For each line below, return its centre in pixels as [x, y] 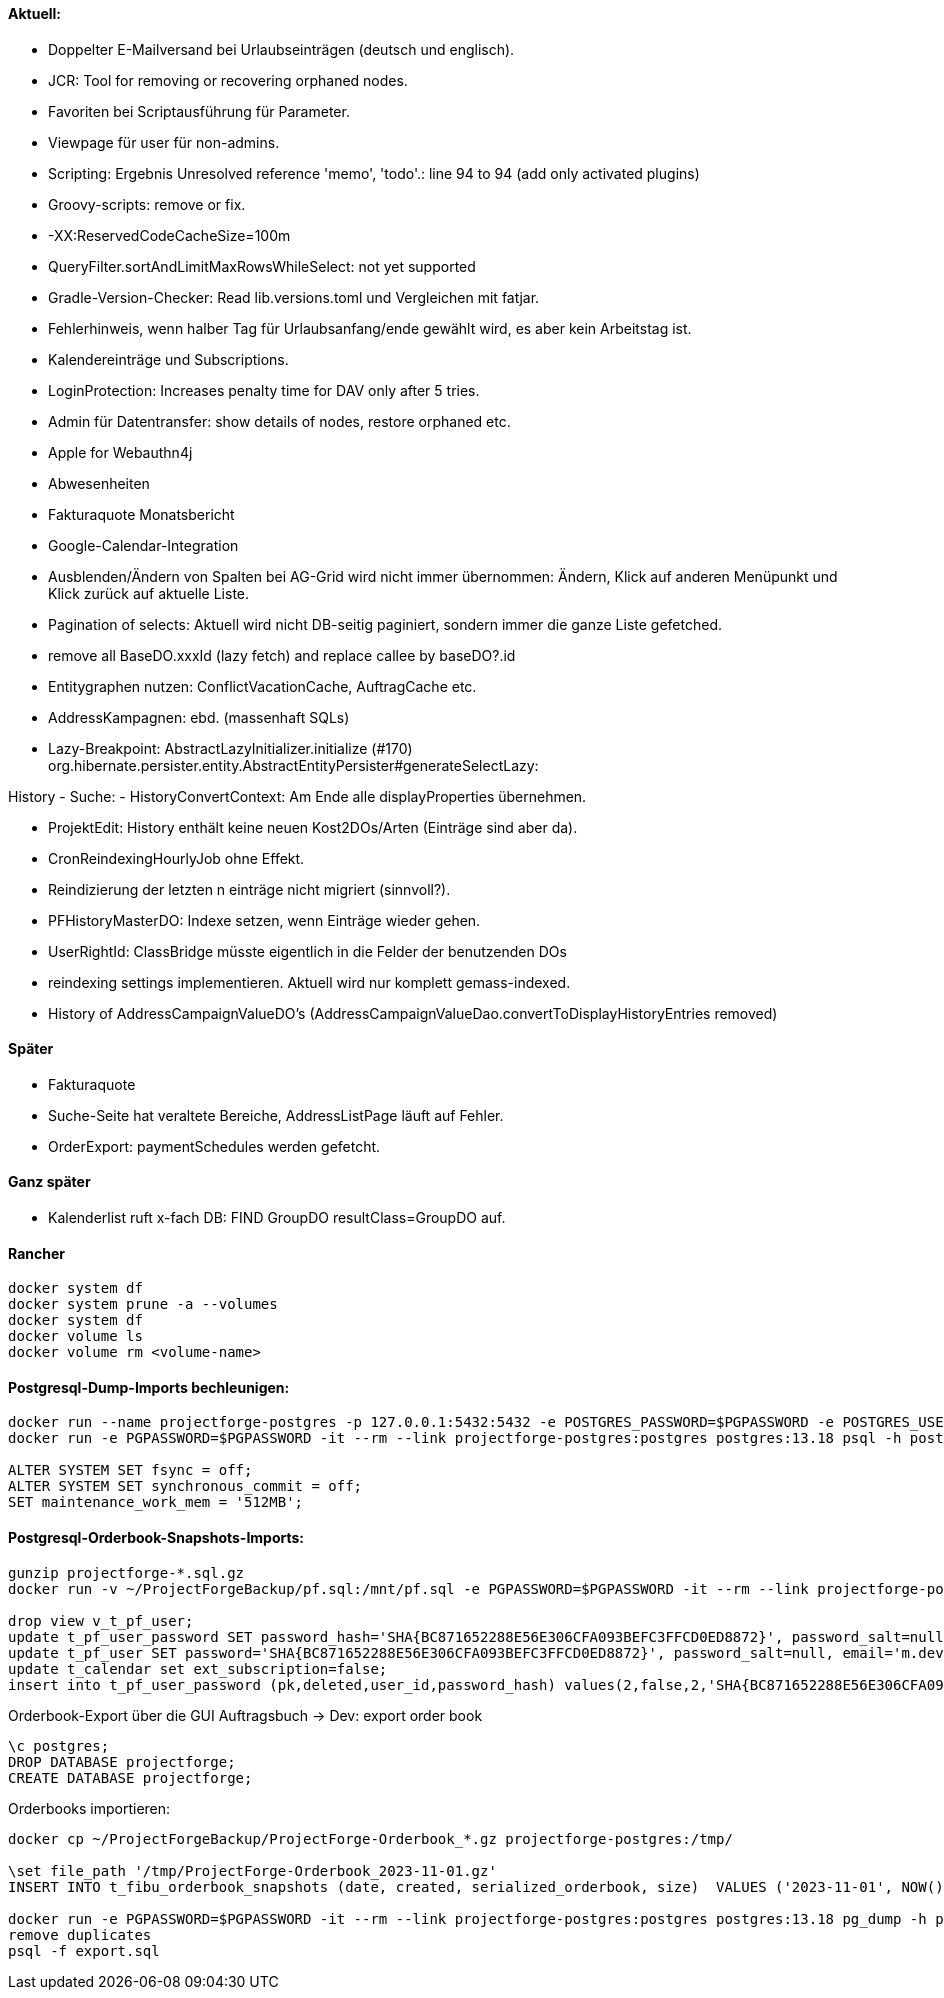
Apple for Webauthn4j [120, 452]
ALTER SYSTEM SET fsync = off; [130, 1470]
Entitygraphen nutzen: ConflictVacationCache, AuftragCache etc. [262, 686]
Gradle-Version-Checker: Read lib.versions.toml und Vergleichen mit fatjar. [294, 297]
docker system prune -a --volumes [143, 1304]
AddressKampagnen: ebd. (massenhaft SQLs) [199, 717]
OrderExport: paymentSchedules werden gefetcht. [214, 1146]
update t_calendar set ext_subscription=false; [198, 1668]
